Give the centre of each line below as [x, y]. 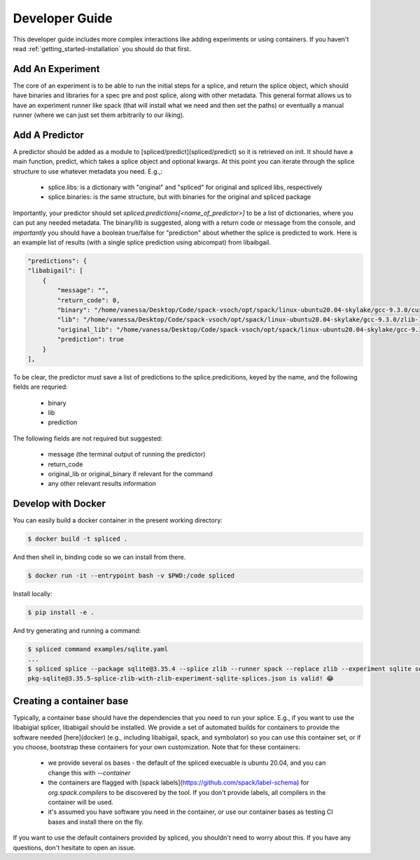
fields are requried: [40, 387]
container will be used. [80, 803]
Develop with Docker [59, 504]
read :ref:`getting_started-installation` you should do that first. [102, 48]
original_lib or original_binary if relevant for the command [130, 474]
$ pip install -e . [61, 612]
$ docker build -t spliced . [78, 539]
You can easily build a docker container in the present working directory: [118, 520]
